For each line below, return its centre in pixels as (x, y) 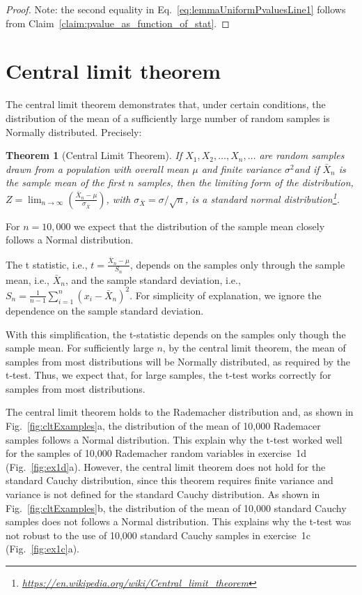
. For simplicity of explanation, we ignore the (226, 295)
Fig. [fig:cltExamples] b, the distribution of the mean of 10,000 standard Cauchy (176, 507)
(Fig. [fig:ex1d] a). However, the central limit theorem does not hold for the (166, 466)
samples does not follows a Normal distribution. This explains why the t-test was (179, 521)
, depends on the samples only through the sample (237, 264)
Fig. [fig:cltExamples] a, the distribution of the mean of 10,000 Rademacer (163, 426)
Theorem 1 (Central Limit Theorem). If (94, 155)
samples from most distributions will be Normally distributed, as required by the (178, 361)
